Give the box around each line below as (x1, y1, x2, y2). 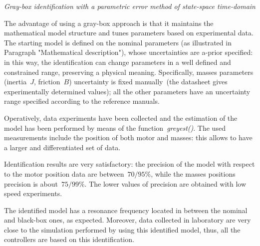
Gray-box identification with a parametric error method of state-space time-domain (4, 1, 256, 11)
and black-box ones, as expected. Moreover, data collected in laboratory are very (4, 215, 251, 225)
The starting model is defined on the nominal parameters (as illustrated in (4, 37, 232, 47)
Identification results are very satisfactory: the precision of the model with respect (4, 159, 255, 169)
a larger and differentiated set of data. (4, 142, 121, 152)
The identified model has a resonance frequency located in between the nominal (4, 205, 248, 215)
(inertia (4, 76, 27, 87)
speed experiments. (4, 188, 62, 199)
